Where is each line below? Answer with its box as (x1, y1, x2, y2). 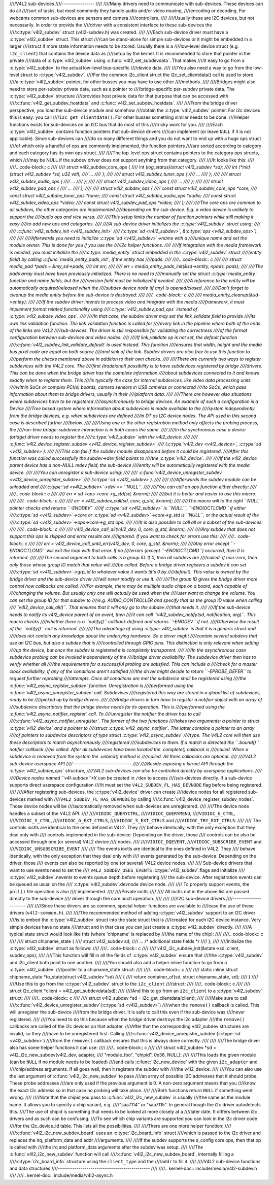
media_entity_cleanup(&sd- (203, 292, 261, 298)
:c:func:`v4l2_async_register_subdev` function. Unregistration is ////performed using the (9, 683, 194, 689)
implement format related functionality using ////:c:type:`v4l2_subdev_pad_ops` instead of (9, 306, 198, 312)
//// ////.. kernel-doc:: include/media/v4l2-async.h (9, 1172, 113, 1178)
